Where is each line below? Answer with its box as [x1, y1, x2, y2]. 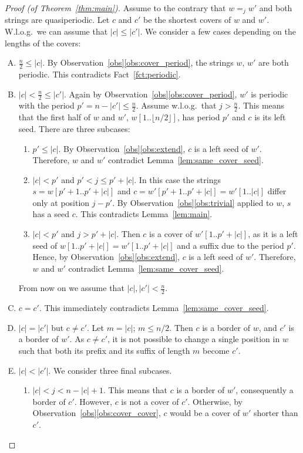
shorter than [253, 407, 298, 419]
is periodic [251, 87, 288, 100]
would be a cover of [170, 407, 240, 419]
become [203, 344, 230, 357]
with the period [18, 99, 75, 111]
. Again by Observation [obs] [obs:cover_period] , [64, 87, 237, 100]
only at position [32, 196, 90, 208]
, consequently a [235, 384, 294, 396]
